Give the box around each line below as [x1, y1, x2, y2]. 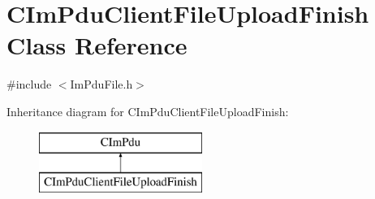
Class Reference [6, 28, 187, 62]
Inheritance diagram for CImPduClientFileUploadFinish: [6, 102, 289, 119]
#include [6, 76, 52, 93]
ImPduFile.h [70, 76, 133, 93]
